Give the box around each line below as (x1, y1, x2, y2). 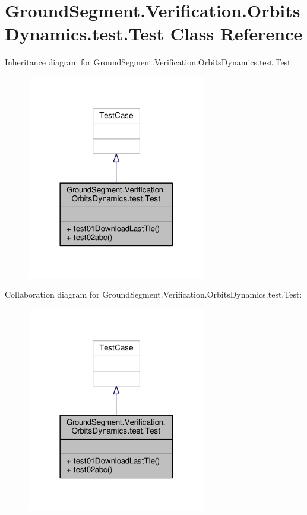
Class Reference (170, 21, 303, 46)
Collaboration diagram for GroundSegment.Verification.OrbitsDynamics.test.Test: (5, 288, 302, 301)
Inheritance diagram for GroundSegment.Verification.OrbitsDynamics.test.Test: (5, 56, 293, 68)
